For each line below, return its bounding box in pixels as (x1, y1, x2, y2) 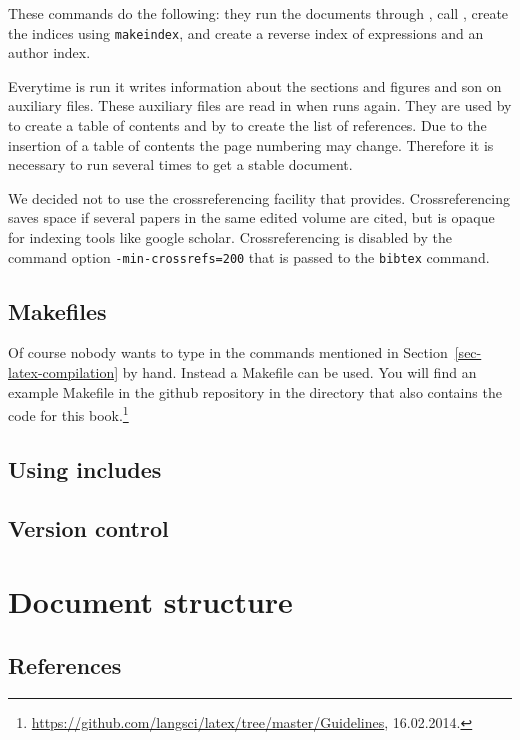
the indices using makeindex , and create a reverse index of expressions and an (8, 22, 484, 43)
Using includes (8, 453, 162, 484)
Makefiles (8, 295, 107, 326)
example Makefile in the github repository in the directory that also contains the (8, 381, 502, 402)
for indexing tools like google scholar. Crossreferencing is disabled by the (8, 227, 452, 247)
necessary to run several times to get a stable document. (8, 154, 353, 175)
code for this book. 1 (8, 402, 129, 425)
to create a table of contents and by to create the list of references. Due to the (8, 115, 487, 136)
